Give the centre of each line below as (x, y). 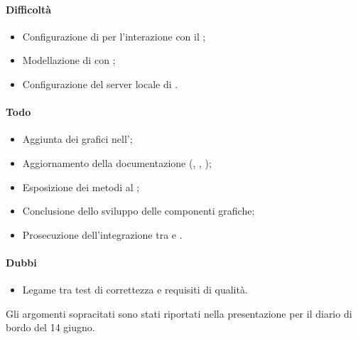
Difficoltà (28, 9)
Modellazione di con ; (69, 60)
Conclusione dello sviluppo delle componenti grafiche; (139, 211)
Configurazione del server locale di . (100, 84)
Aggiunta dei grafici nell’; (77, 139)
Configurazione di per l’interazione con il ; (114, 36)
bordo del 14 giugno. (50, 327)
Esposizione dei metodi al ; (81, 187)
